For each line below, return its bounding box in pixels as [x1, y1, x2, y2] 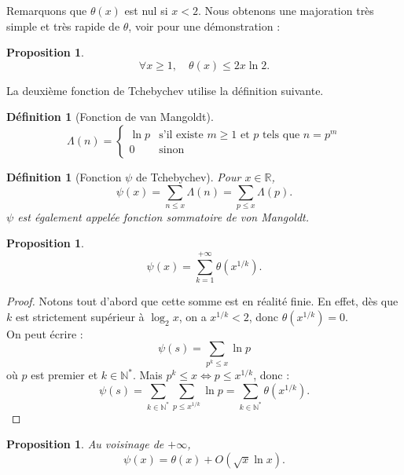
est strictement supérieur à [15, 308, 145, 324]
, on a [178, 308, 207, 324]
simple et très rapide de [6, 17, 120, 34]
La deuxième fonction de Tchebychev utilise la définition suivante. [6, 82, 324, 98]
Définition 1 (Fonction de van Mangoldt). [6, 108, 214, 125]
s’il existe [159, 130, 204, 141]
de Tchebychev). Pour [135, 168, 241, 185]
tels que [263, 130, 300, 141]
